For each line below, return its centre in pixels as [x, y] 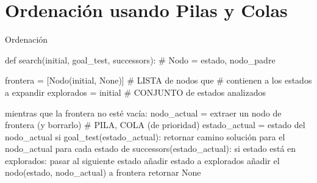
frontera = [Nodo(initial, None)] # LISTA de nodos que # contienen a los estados [158, 80]
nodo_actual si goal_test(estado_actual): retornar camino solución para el [145, 136]
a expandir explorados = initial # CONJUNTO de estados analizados [135, 92]
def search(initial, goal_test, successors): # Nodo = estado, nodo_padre [140, 59]
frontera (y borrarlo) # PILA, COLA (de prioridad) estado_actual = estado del [155, 125]
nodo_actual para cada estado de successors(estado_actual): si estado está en [151, 149]
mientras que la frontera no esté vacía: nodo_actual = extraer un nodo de [143, 113]
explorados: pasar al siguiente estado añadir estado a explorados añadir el [142, 160]
